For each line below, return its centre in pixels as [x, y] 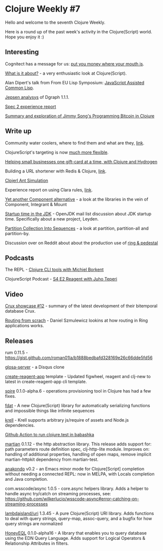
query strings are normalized [34, 524]
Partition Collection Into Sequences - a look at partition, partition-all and [77, 228]
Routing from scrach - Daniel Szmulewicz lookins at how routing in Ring [76, 320]
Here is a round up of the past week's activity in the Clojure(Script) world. [79, 31]
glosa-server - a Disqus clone [35, 367]
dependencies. [20, 425]
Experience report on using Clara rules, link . [49, 189]
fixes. [10, 396]
